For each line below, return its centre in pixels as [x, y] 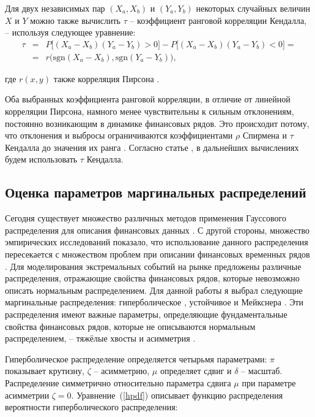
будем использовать [41, 159]
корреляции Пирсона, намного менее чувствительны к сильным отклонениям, [150, 111]
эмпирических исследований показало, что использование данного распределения [157, 242]
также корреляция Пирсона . [106, 78]
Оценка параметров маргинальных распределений [156, 192]
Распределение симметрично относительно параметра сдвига [118, 382]
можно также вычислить [75, 20]
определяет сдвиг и [196, 371]
